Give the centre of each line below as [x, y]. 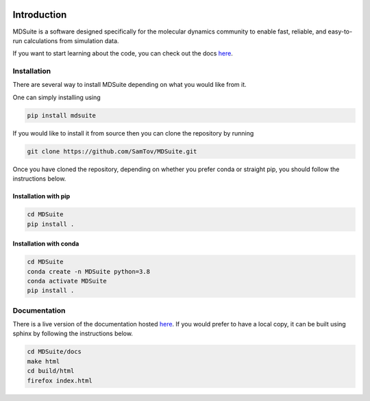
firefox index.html [60, 380]
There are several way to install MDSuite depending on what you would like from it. [129, 85]
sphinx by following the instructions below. [73, 334]
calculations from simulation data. [71, 40]
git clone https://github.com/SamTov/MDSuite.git [112, 151]
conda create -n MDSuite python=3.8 [89, 271]
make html [44, 361]
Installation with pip [41, 196]
